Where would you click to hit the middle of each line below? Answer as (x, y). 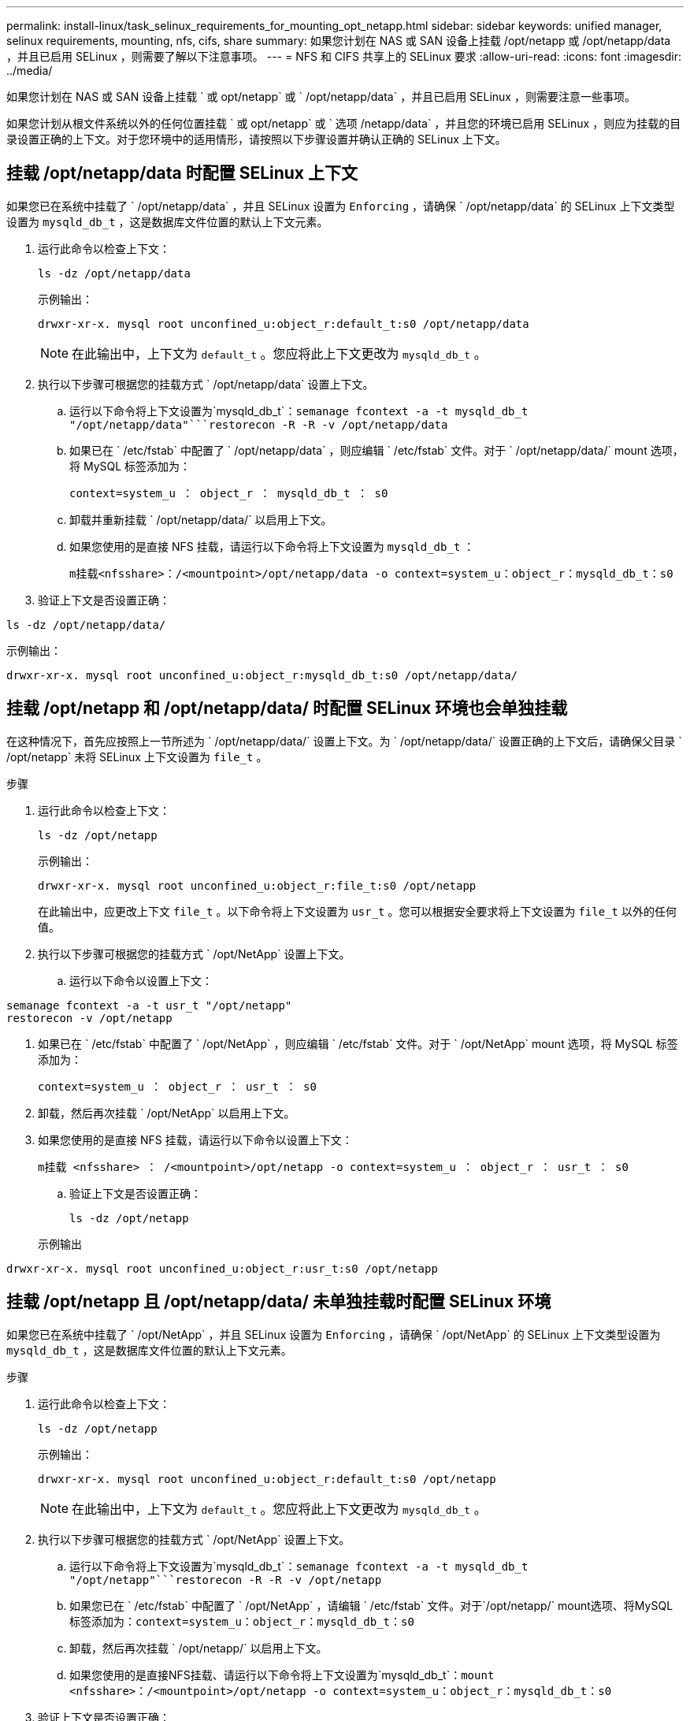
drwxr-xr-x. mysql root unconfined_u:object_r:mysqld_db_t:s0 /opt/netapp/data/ (262, 675)
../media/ (30, 71)
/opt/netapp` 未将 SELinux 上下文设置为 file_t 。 (137, 756)
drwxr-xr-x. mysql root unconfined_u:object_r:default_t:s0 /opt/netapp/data (284, 323)
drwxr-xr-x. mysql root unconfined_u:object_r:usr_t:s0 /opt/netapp (222, 1268)
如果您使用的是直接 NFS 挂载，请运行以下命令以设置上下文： (195, 1139)
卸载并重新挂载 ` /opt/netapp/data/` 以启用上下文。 (201, 519)
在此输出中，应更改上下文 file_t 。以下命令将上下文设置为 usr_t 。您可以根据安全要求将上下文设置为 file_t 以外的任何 (357, 911)
